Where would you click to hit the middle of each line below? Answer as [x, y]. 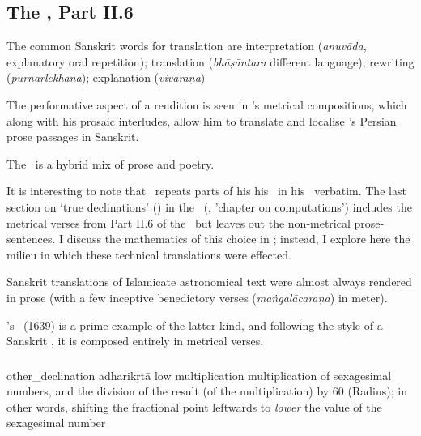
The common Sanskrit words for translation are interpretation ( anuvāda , [187, 46]
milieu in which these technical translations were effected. [149, 254]
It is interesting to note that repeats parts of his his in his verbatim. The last [206, 191]
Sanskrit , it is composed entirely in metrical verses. [135, 341]
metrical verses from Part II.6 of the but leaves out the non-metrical [179, 222]
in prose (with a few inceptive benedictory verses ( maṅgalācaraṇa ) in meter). [197, 297]
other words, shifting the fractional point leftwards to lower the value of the [194, 406]
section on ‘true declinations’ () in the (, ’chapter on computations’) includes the [209, 206]
